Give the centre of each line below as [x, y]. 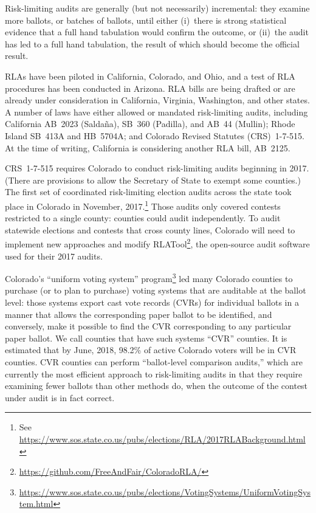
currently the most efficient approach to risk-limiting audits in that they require [154, 374]
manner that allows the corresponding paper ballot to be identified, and [139, 314]
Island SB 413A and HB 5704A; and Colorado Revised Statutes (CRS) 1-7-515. [155, 135]
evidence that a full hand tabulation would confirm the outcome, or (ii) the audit [157, 32]
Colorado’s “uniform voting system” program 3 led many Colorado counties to [149, 277]
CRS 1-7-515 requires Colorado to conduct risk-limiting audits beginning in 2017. [157, 168]
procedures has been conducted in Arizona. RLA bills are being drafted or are [150, 88]
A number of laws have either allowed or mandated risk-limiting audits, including [156, 112]
